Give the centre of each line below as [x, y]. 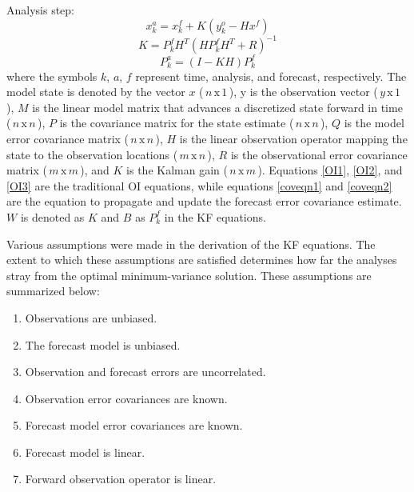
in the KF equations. [215, 216]
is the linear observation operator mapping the [293, 138]
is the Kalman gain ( [177, 170]
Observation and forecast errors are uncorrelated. [145, 372]
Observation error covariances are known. [126, 398]
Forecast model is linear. [85, 452]
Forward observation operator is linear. [121, 479]
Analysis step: [41, 10]
